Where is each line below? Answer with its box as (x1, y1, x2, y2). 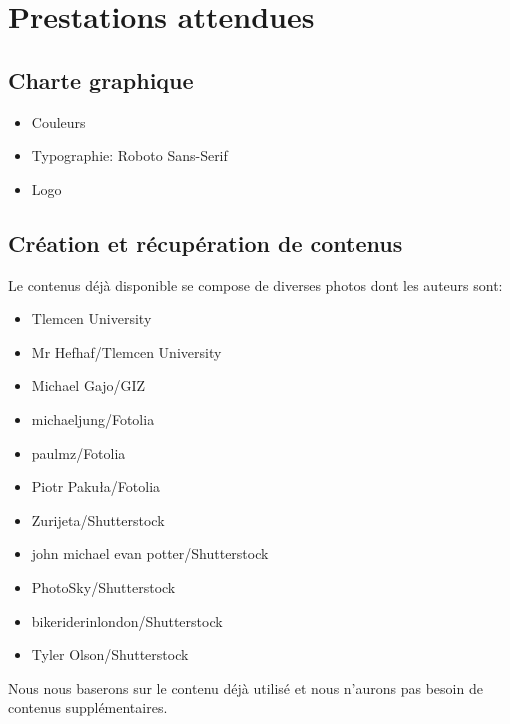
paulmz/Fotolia (31, 442, 126, 463)
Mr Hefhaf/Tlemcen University (31, 341, 222, 362)
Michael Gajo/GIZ (31, 375, 146, 396)
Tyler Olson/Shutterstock (31, 644, 189, 665)
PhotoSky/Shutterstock (31, 576, 176, 597)
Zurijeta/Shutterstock (31, 509, 165, 530)
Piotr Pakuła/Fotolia (31, 476, 161, 497)
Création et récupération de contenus (8, 227, 403, 258)
